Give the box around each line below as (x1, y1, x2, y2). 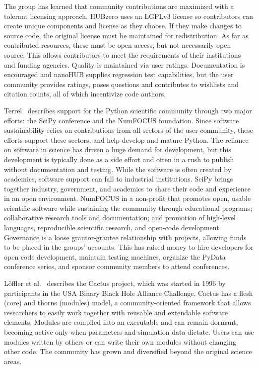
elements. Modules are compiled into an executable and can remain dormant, (4, 317, 238, 327)
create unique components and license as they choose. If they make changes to (4, 20, 242, 31)
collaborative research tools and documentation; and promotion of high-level (4, 212, 236, 223)
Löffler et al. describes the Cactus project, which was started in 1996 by (4, 278, 226, 288)
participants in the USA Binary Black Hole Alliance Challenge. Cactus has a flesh (4, 287, 253, 298)
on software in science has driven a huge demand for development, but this (4, 144, 231, 155)
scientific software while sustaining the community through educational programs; (4, 202, 253, 213)
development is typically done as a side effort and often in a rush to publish (4, 154, 234, 164)
